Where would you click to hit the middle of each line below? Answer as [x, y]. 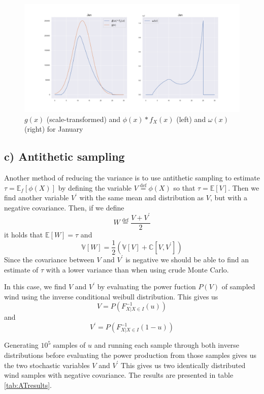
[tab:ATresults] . [28, 385]
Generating [21, 345]
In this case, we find [35, 286]
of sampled [238, 286]
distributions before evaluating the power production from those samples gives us [130, 355]
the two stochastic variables [47, 365]
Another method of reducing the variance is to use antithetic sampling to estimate [132, 177]
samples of [69, 345]
